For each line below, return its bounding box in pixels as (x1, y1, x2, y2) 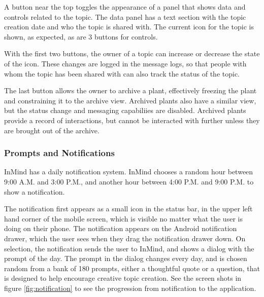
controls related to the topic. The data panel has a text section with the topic (4, 11, 246, 22)
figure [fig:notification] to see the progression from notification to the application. (4, 282, 256, 293)
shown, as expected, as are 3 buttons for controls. (4, 31, 158, 42)
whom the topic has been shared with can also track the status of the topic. (4, 68, 240, 79)
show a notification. (4, 186, 65, 197)
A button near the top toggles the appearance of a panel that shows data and (4, 2, 246, 12)
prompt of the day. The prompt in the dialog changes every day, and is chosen (4, 253, 247, 264)
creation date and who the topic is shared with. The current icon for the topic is (4, 21, 254, 32)
